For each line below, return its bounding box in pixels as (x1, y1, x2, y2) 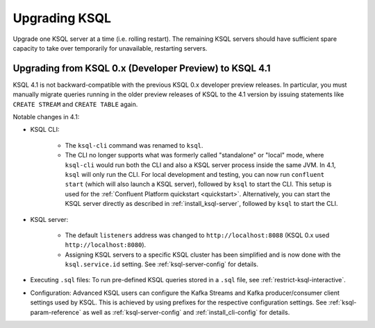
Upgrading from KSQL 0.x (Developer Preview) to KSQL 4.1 (12, 62, 271, 74)
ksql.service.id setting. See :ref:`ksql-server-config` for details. (65, 260, 259, 268)
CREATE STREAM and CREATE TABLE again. (12, 100, 138, 108)
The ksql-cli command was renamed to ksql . (65, 141, 203, 149)
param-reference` (30, 308, 81, 316)
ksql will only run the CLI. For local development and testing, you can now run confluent (65, 170, 325, 178)
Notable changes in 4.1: (12, 113, 80, 121)
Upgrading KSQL (12, 10, 111, 26)
